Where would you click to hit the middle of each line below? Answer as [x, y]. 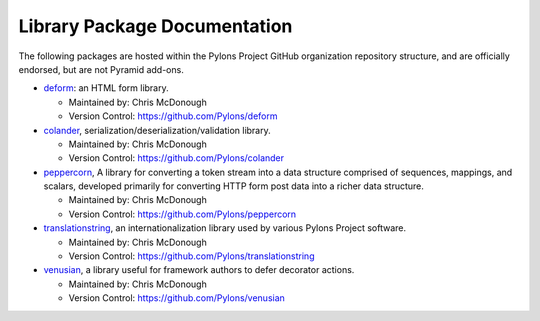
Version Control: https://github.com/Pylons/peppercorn [182, 214]
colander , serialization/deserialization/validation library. [157, 130]
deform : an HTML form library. [106, 88]
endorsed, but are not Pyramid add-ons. [101, 69]
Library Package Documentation [155, 26]
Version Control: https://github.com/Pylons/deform [173, 116]
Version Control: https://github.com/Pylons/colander [176, 158]
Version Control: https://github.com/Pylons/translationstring [191, 256]
